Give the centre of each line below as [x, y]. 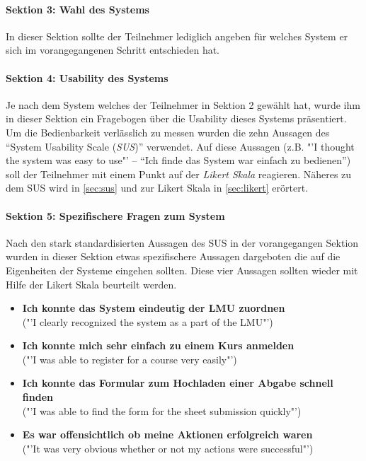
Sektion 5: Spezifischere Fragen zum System [115, 215]
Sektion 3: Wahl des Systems [78, 9]
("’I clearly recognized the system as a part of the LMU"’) [148, 321]
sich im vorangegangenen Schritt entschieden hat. [113, 50]
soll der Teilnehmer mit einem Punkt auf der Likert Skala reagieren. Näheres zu [179, 174]
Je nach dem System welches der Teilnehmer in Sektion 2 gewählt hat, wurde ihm [183, 104]
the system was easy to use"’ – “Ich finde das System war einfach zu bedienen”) [178, 160]
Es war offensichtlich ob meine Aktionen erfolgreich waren [167, 434]
